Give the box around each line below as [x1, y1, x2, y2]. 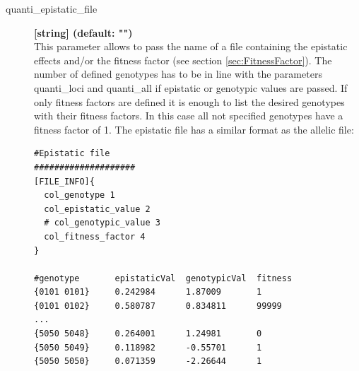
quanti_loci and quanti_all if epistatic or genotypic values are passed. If [34, 80, 348, 95]
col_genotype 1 [44, 190, 115, 201]
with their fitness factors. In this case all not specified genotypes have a [34, 108, 343, 123]
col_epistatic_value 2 [44, 204, 151, 214]
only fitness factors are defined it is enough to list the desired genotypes [34, 94, 345, 109]
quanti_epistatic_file [6, 1, 98, 16]
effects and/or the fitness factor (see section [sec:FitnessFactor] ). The [34, 52, 332, 67]
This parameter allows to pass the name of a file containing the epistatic [34, 39, 348, 54]
